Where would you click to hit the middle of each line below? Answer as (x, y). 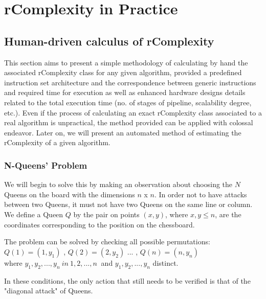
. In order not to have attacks (201, 194)
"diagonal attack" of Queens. (49, 291)
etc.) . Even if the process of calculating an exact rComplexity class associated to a (133, 112)
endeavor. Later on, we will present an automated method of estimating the (123, 132)
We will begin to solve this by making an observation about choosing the (118, 184)
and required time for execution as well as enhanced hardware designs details (125, 92)
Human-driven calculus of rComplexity (109, 41)
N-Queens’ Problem (46, 165)
